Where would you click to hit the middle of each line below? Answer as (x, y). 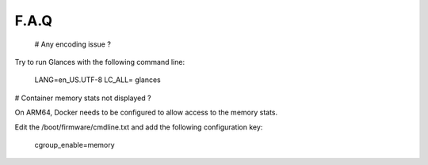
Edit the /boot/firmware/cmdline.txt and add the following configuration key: (139, 127)
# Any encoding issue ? (73, 44)
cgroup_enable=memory (75, 144)
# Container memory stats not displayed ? (83, 98)
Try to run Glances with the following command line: (100, 62)
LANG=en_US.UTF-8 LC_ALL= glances (98, 80)
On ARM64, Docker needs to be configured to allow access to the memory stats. (146, 112)
